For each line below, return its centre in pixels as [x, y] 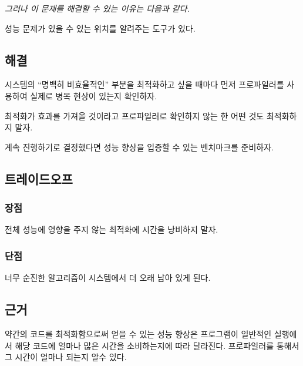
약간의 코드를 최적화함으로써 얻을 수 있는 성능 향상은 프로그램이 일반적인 [138, 333]
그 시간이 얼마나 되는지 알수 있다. [66, 357]
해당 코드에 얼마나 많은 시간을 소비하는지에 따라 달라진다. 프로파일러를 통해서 [157, 345]
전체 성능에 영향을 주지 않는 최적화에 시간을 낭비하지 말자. [112, 229]
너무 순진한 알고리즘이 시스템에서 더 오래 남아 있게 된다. [108, 278]
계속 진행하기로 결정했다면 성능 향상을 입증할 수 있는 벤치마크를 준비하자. [139, 147]
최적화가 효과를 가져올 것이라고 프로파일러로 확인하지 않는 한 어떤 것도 [134, 115]
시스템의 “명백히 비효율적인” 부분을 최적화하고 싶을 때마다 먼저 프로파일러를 [144, 84]
